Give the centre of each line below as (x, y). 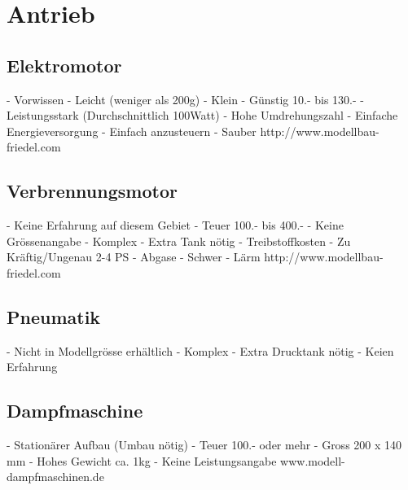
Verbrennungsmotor (92, 191)
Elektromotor (64, 65)
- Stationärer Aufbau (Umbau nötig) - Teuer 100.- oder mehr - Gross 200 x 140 (204, 445)
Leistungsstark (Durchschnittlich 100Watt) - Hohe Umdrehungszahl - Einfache (202, 115)
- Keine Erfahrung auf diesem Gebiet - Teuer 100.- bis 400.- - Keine (175, 225)
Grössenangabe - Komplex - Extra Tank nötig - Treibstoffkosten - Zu (179, 241)
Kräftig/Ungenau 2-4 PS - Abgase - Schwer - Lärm (134, 257)
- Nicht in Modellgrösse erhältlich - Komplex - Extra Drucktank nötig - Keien (200, 350)
